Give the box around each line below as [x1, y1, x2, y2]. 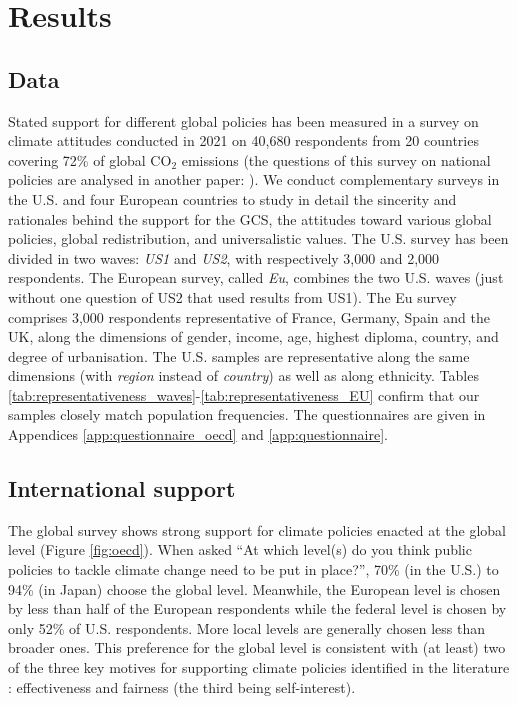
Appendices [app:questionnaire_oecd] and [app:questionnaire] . [8, 424, 388, 445]
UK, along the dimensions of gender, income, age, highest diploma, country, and [8, 326, 499, 347]
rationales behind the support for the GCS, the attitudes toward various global [8, 208, 492, 229]
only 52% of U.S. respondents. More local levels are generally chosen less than [8, 617, 485, 638]
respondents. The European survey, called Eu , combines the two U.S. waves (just [8, 267, 504, 288]
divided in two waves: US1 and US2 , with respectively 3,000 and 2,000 [8, 247, 440, 268]
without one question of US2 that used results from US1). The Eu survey [8, 286, 457, 307]
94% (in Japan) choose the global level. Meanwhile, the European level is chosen [8, 578, 501, 599]
